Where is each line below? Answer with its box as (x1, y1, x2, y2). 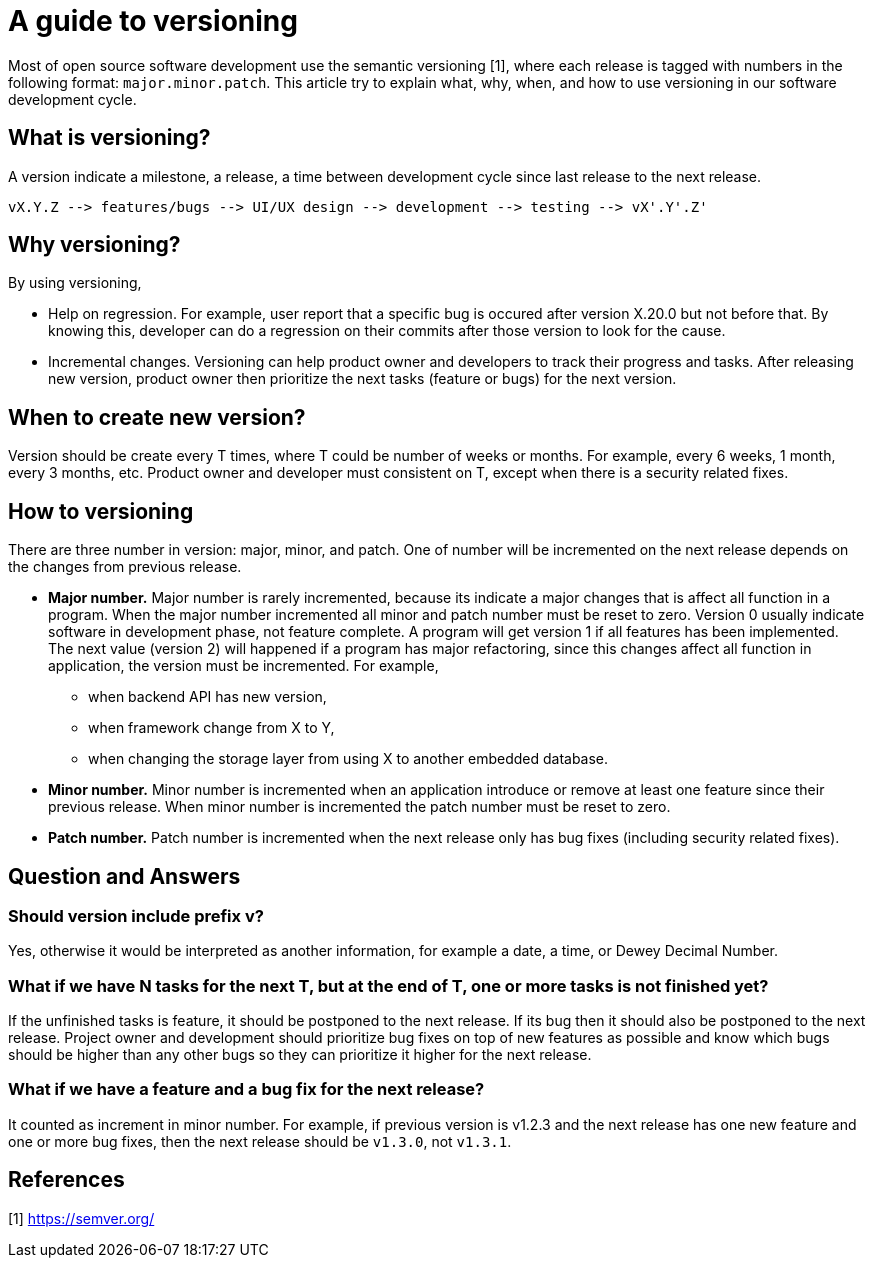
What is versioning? (8, 125, 211, 151)
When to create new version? (8, 404, 306, 430)
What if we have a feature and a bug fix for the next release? (8, 1079, 485, 1100)
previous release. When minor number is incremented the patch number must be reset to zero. (48, 798, 671, 816)
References (8, 1167, 125, 1193)
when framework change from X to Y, (88, 719, 335, 737)
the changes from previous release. (8, 558, 242, 576)
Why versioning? (8, 232, 181, 258)
